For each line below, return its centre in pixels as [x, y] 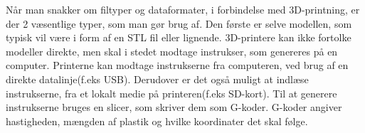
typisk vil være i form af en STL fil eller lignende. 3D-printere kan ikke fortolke [179, 37]
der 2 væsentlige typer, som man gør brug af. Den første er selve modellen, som [179, 23]
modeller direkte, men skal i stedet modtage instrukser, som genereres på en [172, 51]
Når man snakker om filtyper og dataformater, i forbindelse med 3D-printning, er [183, 9]
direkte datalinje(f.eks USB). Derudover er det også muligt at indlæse [157, 79]
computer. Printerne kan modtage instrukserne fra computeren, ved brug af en [177, 65]
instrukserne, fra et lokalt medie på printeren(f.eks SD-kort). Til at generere [171, 93]
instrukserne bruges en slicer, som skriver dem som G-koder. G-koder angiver [174, 107]
